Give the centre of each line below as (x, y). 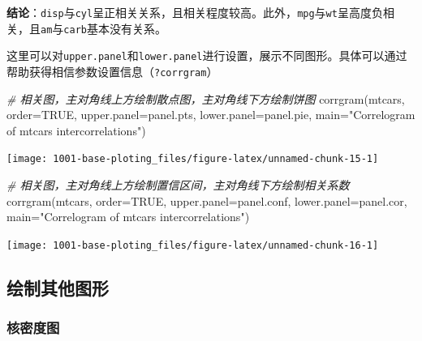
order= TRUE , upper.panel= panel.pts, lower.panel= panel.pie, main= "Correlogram (211, 115)
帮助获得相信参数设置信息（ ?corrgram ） (112, 71)
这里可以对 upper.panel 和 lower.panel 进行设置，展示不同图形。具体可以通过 (207, 55)
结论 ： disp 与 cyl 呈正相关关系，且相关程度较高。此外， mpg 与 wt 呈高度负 (195, 12)
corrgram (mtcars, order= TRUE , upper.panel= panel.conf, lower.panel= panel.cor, (207, 200)
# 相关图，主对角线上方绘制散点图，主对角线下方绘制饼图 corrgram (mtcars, (206, 98)
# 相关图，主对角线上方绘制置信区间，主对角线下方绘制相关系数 (178, 185)
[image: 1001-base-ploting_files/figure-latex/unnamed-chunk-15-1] (193, 159)
